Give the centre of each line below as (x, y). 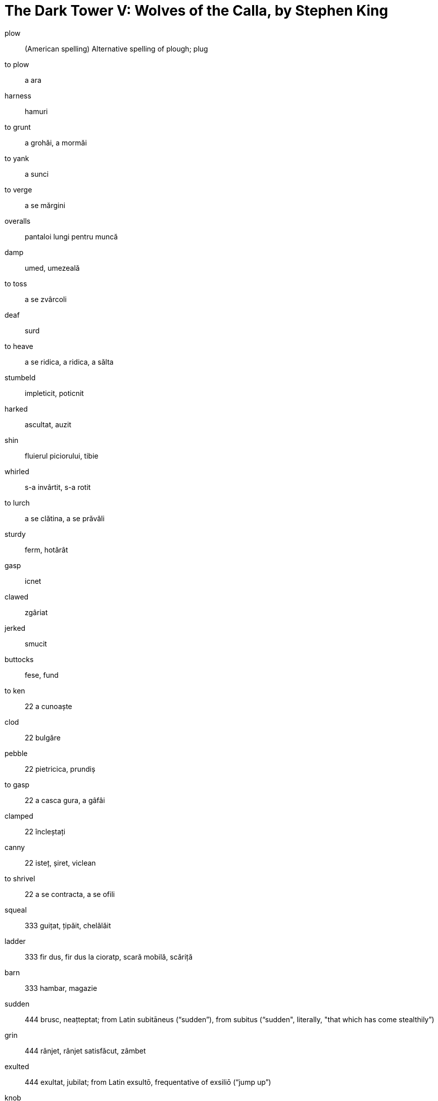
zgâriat (36, 612)
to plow (17, 64)
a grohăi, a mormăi (56, 142)
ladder (15, 941)
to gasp (17, 784)
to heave (19, 346)
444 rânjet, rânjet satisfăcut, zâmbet (85, 1050)
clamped (19, 816)
